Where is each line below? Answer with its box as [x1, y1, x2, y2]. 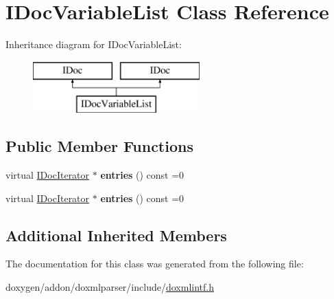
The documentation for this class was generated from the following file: [5, 256, 304, 271]
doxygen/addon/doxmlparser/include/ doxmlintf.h [5, 280, 214, 294]
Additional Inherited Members [5, 224, 227, 245]
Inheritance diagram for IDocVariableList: [5, 37, 182, 52]
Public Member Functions [5, 135, 193, 157]
